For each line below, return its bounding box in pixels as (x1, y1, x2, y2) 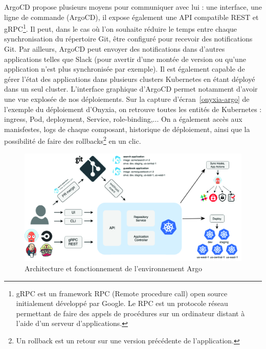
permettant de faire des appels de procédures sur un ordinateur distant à (16, 308, 245, 318)
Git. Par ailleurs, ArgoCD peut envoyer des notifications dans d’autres (4, 43, 225, 54)
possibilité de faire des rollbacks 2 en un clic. (4, 134, 141, 146)
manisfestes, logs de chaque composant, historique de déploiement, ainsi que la (4, 123, 250, 134)
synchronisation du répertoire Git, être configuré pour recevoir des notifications (4, 33, 253, 44)
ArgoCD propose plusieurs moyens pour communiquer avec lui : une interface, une (4, 2, 262, 12)
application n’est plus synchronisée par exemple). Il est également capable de (4, 63, 245, 74)
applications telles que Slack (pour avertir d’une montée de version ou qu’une (4, 53, 246, 64)
